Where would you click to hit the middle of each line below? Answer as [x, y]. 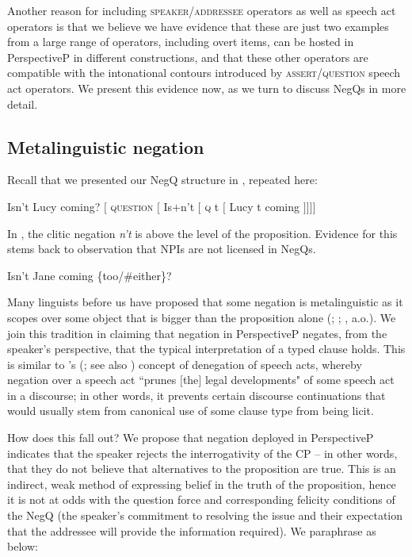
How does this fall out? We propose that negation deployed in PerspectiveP [191, 438]
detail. [23, 104]
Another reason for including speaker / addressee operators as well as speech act [202, 10]
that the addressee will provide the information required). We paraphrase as [192, 530]
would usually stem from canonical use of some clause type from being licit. [191, 411]
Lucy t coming [265, 206]
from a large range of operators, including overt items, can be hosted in [181, 42]
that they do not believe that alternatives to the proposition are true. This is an [202, 469]
